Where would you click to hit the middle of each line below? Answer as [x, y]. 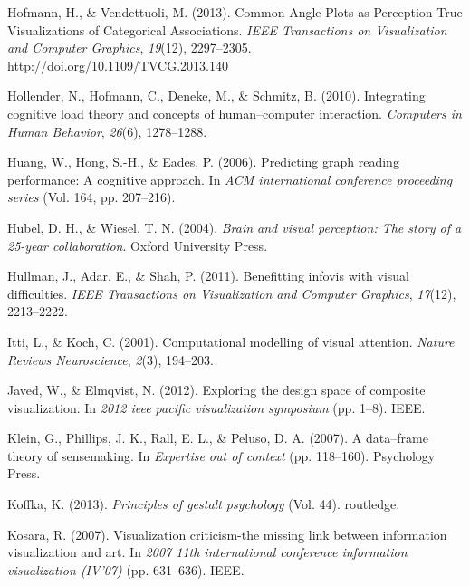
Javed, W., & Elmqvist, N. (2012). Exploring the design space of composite [216, 390]
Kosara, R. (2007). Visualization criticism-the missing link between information [227, 534]
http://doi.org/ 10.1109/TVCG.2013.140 [118, 65]
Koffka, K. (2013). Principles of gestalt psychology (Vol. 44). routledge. [204, 504]
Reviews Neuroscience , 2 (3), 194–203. [110, 359]
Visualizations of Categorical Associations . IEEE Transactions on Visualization [227, 29]
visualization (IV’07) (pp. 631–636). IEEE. [126, 569]
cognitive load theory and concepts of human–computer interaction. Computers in [235, 113]
